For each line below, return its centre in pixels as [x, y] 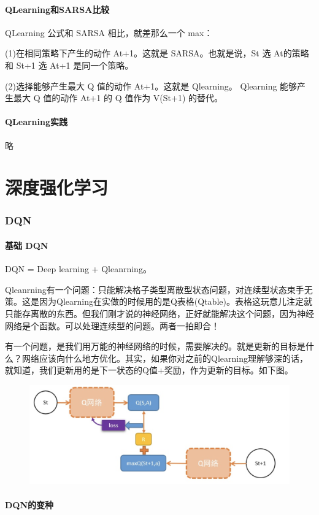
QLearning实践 [37, 122]
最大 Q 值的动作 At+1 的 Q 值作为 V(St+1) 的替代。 [118, 98]
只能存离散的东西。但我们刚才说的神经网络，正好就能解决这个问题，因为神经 [159, 313]
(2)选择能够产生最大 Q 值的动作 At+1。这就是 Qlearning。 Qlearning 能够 [151, 86]
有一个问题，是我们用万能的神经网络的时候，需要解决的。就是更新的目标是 [155, 346]
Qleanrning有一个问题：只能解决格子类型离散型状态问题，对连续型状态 [146, 289]
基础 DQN [27, 245]
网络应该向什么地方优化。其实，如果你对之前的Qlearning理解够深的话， [165, 358]
